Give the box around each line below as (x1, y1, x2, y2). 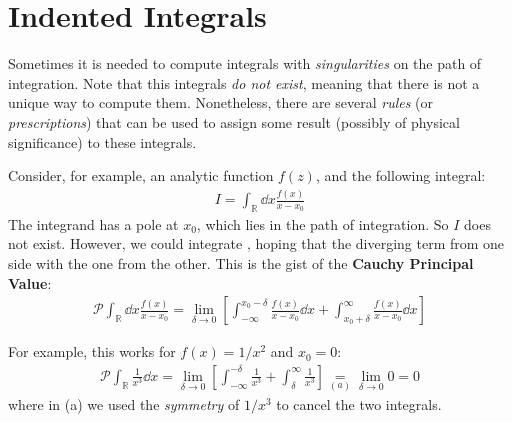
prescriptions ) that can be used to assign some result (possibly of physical (8, 111, 460, 132)
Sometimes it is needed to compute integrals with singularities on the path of (8, 53, 482, 74)
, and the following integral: (315, 165, 486, 186)
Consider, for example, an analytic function (8, 165, 274, 186)
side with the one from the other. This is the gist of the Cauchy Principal (8, 253, 474, 274)
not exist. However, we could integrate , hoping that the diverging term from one (8, 233, 505, 254)
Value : (8, 272, 52, 293)
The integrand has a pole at (8, 213, 179, 234)
